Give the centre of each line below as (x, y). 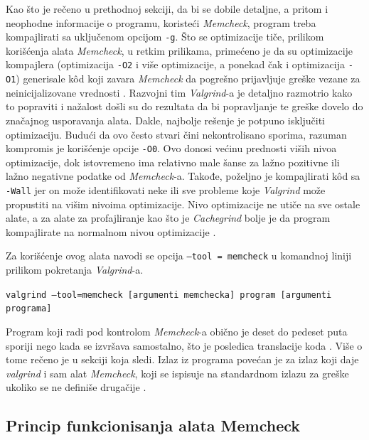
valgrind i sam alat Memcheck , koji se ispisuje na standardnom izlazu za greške (177, 373)
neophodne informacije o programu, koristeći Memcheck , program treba (161, 22)
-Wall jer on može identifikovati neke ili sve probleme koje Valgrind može (166, 189)
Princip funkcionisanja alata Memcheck (153, 425)
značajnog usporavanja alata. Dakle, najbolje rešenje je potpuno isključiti (165, 120)
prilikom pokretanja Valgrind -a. (75, 270)
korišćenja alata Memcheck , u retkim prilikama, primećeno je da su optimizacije (180, 50)
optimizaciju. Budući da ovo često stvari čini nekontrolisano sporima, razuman (176, 134)
